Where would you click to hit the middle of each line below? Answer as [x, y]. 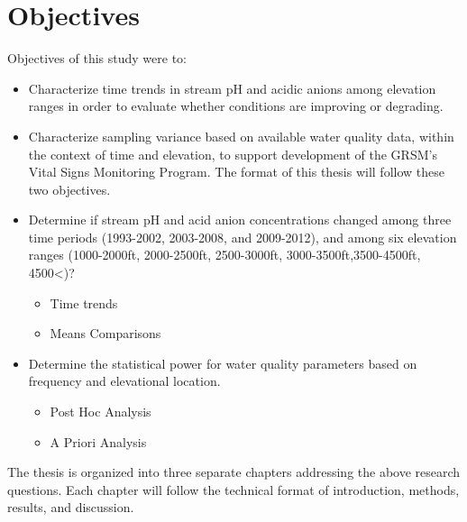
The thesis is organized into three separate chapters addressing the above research [234, 472]
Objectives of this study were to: [97, 58]
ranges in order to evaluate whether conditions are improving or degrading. [236, 106]
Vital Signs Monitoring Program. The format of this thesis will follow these [236, 172]
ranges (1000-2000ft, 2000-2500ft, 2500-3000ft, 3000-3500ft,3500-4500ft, [224, 255]
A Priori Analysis [98, 441]
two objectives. [69, 189]
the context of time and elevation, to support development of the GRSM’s [233, 154]
